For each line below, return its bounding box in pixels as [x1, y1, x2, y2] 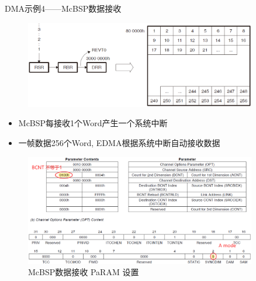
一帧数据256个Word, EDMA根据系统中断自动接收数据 [18, 136, 220, 148]
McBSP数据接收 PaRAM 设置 [28, 266, 139, 278]
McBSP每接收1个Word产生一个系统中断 [18, 117, 168, 129]
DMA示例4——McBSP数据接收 [5, 2, 122, 14]
